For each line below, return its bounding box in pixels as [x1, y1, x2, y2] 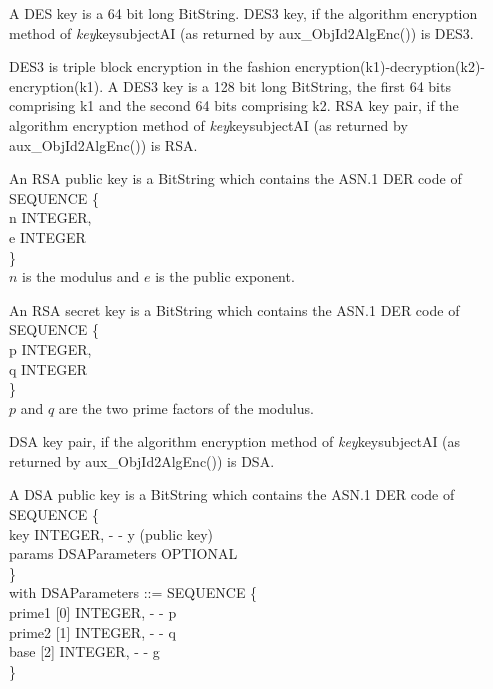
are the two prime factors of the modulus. [58, 397, 314, 418]
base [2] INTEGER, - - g [9, 641, 160, 662]
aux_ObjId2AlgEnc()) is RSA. [9, 134, 198, 155]
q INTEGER [9, 358, 88, 379]
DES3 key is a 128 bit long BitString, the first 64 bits [123, 75, 451, 96]
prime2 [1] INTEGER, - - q [9, 621, 176, 642]
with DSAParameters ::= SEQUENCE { [9, 582, 258, 603]
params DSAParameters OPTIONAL [9, 543, 238, 564]
